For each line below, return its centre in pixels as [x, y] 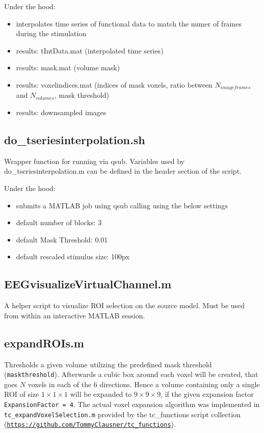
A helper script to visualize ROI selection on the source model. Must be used [125, 305]
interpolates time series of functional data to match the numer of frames [129, 23]
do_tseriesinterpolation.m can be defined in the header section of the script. [123, 171]
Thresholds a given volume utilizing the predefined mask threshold [108, 364]
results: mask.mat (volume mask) [68, 67]
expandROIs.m [44, 343]
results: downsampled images [61, 112]
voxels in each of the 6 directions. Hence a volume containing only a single [144, 384]
